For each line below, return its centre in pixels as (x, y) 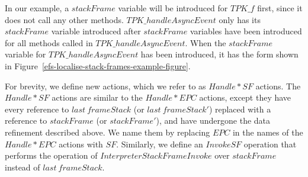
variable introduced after (96, 31)
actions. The (278, 86)
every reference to (37, 109)
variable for (25, 54)
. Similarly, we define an (160, 144)
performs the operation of (51, 155)
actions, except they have (245, 97)
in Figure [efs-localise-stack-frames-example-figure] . (98, 65)
